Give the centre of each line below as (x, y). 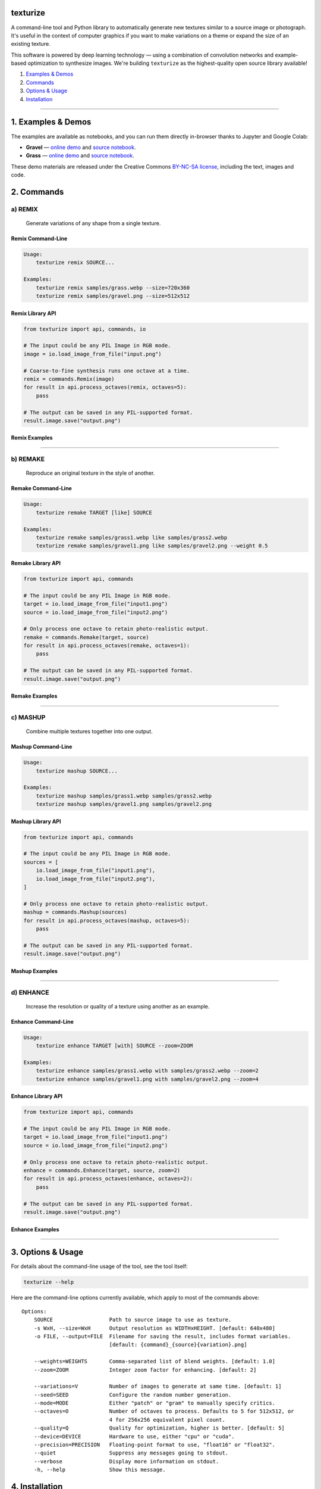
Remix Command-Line (39, 239)
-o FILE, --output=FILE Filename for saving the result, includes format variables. (162, 1336)
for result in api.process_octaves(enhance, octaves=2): (108, 1179)
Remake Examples (34, 696)
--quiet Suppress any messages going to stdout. (131, 1453)
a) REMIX (25, 209)
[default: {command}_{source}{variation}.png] (178, 1345)
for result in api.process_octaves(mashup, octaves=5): (107, 920)
